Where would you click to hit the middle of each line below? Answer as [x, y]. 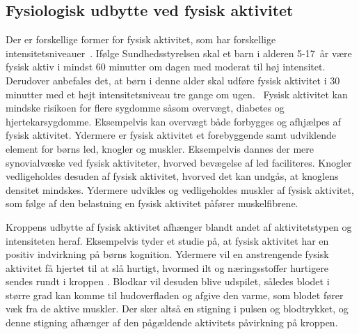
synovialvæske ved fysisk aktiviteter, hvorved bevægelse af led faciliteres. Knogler [179, 162]
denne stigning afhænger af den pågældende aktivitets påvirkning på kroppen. [172, 322]
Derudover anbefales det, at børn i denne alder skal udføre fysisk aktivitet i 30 [173, 80]
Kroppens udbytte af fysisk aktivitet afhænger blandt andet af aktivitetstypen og [179, 226]
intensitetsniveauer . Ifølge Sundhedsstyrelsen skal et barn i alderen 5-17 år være [179, 53]
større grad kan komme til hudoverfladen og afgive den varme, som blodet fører [175, 295]
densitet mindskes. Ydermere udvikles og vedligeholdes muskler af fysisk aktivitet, [180, 189]
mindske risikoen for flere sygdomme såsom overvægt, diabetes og [145, 108]
